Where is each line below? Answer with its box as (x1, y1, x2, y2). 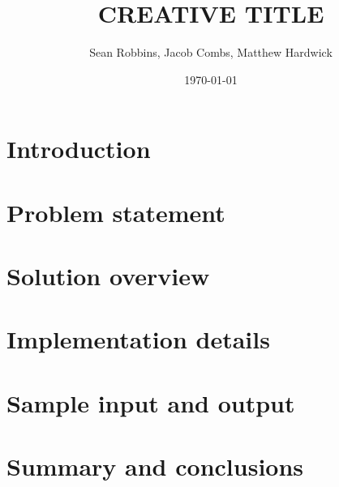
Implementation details (6, 323, 270, 356)
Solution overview (6, 259, 210, 293)
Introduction (6, 132, 151, 165)
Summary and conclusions (6, 450, 304, 483)
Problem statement (6, 195, 225, 229)
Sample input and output (6, 386, 295, 419)
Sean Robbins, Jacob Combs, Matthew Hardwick (89, 44, 333, 61)
